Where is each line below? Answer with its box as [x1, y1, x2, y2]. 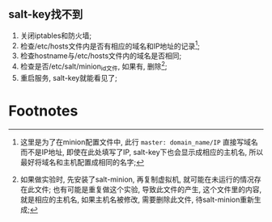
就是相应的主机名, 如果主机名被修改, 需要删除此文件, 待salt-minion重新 [19, 195, 255, 204]
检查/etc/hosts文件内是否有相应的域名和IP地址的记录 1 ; [19, 40, 201, 51]
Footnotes [8, 102, 79, 120]
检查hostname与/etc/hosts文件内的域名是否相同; [19, 51, 182, 61]
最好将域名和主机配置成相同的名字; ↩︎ [19, 157, 145, 167]
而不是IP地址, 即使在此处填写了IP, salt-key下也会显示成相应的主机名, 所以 [19, 147, 264, 157]
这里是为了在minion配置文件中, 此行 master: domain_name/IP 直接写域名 [19, 136, 259, 147]
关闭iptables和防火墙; [19, 31, 92, 40]
